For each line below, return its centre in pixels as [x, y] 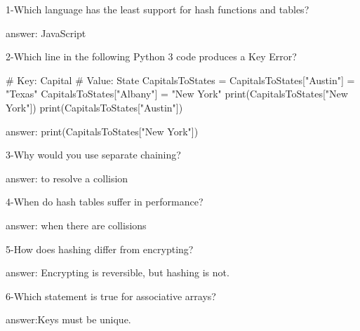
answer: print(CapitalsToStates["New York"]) [102, 131]
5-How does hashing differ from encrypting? [100, 249]
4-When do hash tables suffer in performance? [105, 202]
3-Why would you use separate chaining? [93, 155]
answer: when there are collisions [76, 225]
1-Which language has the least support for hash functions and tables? [158, 9]
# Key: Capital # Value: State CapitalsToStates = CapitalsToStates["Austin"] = [180, 80]
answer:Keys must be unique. [68, 319]
